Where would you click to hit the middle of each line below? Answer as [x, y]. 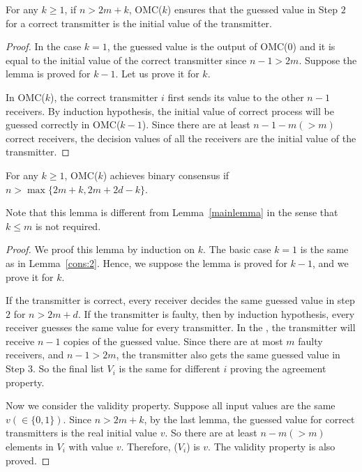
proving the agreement [278, 368]
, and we [330, 262]
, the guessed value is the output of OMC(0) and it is [221, 46]
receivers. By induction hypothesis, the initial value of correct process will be [170, 111]
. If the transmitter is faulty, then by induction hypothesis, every [216, 313]
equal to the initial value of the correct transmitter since [126, 60]
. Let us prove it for [157, 74]
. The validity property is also [272, 447]
